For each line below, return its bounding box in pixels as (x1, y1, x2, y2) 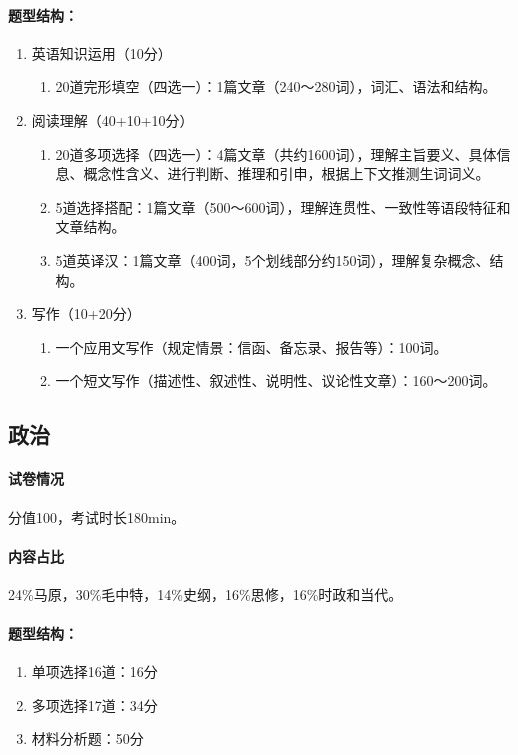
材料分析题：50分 (31, 728, 144, 749)
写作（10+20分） (31, 303, 141, 324)
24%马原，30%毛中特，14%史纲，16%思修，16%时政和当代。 (8, 583, 403, 604)
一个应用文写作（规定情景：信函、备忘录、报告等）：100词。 (55, 336, 448, 357)
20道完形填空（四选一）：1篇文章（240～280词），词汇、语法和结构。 (55, 76, 497, 97)
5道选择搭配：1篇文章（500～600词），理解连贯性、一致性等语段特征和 (55, 196, 511, 217)
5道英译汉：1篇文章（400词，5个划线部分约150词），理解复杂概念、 (55, 249, 490, 270)
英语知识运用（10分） (31, 42, 172, 63)
